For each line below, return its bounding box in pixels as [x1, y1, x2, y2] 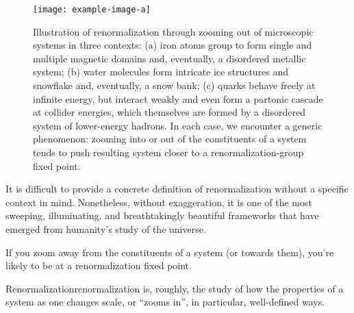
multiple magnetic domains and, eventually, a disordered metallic [33, 51, 306, 65]
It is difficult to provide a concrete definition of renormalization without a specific [5, 181, 349, 196]
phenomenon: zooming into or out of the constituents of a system [33, 132, 307, 146]
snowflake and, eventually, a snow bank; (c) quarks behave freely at [33, 78, 316, 92]
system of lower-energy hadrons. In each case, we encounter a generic [33, 118, 323, 132]
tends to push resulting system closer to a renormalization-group [33, 145, 304, 159]
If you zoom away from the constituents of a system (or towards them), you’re [5, 245, 334, 259]
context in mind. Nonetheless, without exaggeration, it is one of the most [5, 195, 312, 209]
